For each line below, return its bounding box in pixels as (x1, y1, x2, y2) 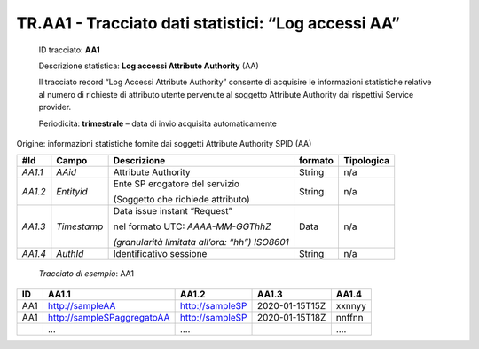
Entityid (56, 186, 88, 198)
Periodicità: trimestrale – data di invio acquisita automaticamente (38, 118, 278, 129)
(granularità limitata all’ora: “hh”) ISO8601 (113, 236, 290, 249)
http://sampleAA (47, 299, 116, 312)
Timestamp (56, 220, 104, 233)
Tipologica (342, 155, 390, 167)
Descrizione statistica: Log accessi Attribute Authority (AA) (38, 60, 259, 71)
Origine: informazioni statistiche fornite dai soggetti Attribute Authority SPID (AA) (16, 138, 312, 148)
